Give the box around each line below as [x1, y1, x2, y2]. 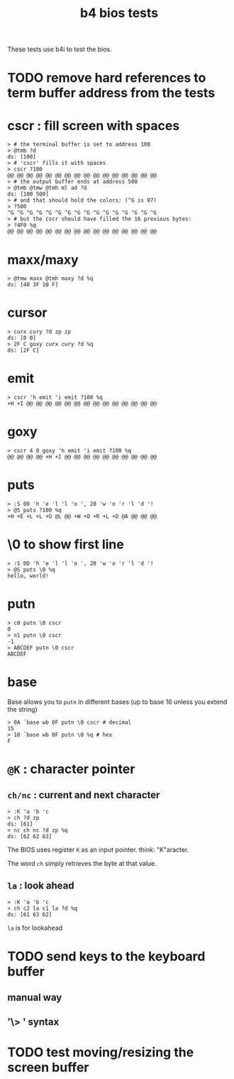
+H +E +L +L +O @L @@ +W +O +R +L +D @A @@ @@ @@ [7, 513, 157, 520]
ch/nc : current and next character [7, 789, 160, 801]
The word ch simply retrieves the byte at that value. [7, 859, 157, 867]
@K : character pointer [7, 761, 135, 777]
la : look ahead [7, 879, 74, 892]
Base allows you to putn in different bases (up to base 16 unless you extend [7, 698, 228, 706]
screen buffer [7, 1059, 89, 1075]
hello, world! [7, 572, 50, 580]
